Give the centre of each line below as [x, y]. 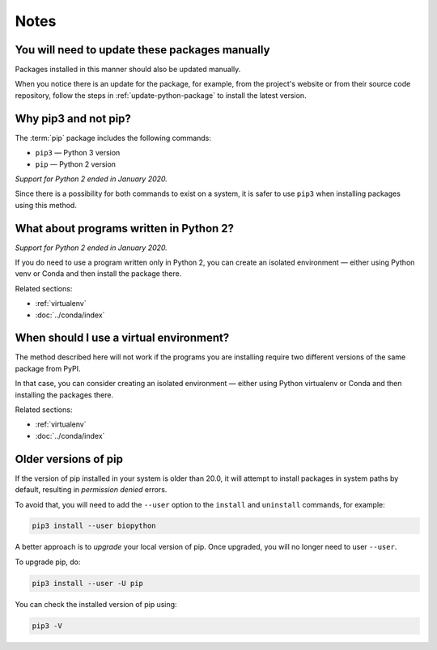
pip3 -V [47, 626]
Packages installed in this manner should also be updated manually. [128, 70]
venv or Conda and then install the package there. [98, 274]
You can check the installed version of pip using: [96, 604]
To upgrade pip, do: [48, 562]
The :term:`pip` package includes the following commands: [113, 138]
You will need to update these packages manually [142, 50]
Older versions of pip [69, 459]
